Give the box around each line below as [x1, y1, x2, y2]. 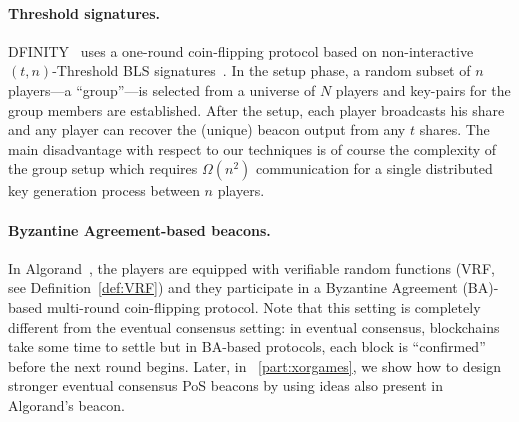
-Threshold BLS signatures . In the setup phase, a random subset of [52, 60, 471, 81]
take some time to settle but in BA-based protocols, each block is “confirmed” [8, 336, 486, 357]
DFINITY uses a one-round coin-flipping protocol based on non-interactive [8, 40, 474, 61]
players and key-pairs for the [335, 79, 511, 100]
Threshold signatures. [8, 2, 160, 23]
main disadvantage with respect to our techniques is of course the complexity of [8, 138, 497, 159]
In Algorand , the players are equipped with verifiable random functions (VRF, [8, 257, 495, 278]
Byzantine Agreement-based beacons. [8, 219, 271, 240]
